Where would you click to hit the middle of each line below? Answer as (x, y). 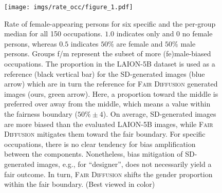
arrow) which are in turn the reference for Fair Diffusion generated (111, 84)
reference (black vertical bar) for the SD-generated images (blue (105, 73)
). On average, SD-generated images (160, 114)
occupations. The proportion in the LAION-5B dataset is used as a (110, 64)
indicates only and (145, 34)
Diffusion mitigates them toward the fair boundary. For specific (105, 134)
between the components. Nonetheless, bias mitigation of (94, 154)
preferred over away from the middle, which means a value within (107, 104)
